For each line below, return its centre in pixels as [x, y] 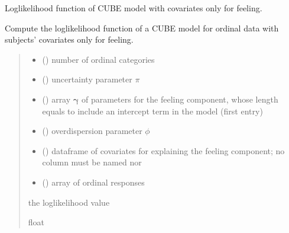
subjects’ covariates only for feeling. [69, 39]
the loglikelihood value [69, 202]
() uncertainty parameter [87, 79]
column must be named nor [92, 162]
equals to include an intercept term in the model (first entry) [152, 111]
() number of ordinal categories [98, 59]
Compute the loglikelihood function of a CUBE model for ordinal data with [142, 28]
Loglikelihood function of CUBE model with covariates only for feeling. [134, 8]
